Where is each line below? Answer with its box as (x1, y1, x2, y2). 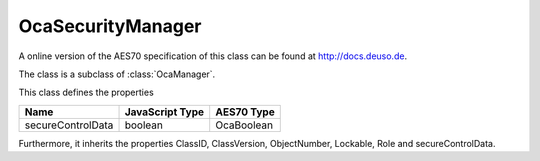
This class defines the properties (18, 86, 154, 99)
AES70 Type (215, 105, 275, 119)
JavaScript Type (124, 105, 205, 119)
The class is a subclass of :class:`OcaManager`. (18, 68, 216, 80)
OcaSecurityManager (18, 15, 202, 37)
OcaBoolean (215, 118, 274, 132)
